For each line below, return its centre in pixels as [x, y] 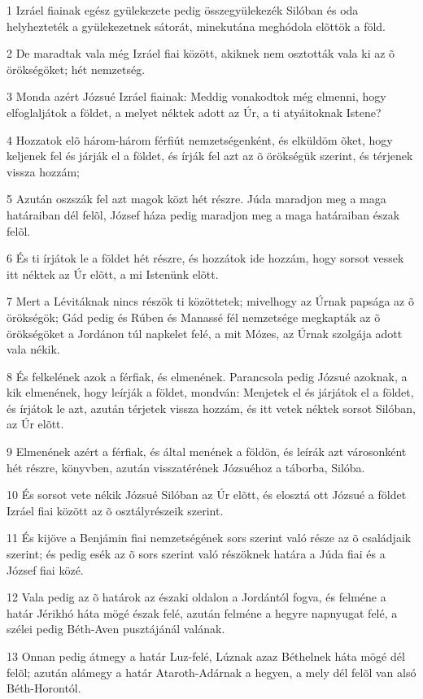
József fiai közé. [45, 569]
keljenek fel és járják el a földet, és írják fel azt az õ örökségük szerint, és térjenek [210, 156]
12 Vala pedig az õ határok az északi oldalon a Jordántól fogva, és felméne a [196, 597]
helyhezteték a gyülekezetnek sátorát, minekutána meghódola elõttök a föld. [196, 26]
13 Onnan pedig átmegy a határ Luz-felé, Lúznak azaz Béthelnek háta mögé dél [206, 656]
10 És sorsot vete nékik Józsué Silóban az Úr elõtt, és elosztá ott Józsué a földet [207, 495]
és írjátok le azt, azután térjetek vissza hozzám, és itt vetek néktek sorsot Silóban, [211, 408]
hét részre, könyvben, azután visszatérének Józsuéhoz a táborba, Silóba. [186, 467]
